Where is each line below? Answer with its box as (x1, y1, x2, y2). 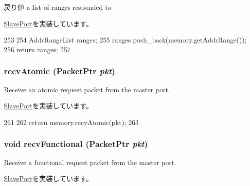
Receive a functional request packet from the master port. (4, 157, 176, 167)
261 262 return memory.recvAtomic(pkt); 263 (4, 117, 139, 127)
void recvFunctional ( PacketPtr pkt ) (4, 138, 148, 150)
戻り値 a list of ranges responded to (4, 2, 111, 12)
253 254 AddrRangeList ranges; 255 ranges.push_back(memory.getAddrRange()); (4, 35, 247, 45)
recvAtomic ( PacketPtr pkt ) (4, 65, 115, 77)
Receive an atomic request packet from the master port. (4, 84, 170, 94)
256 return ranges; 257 (4, 44, 71, 54)
